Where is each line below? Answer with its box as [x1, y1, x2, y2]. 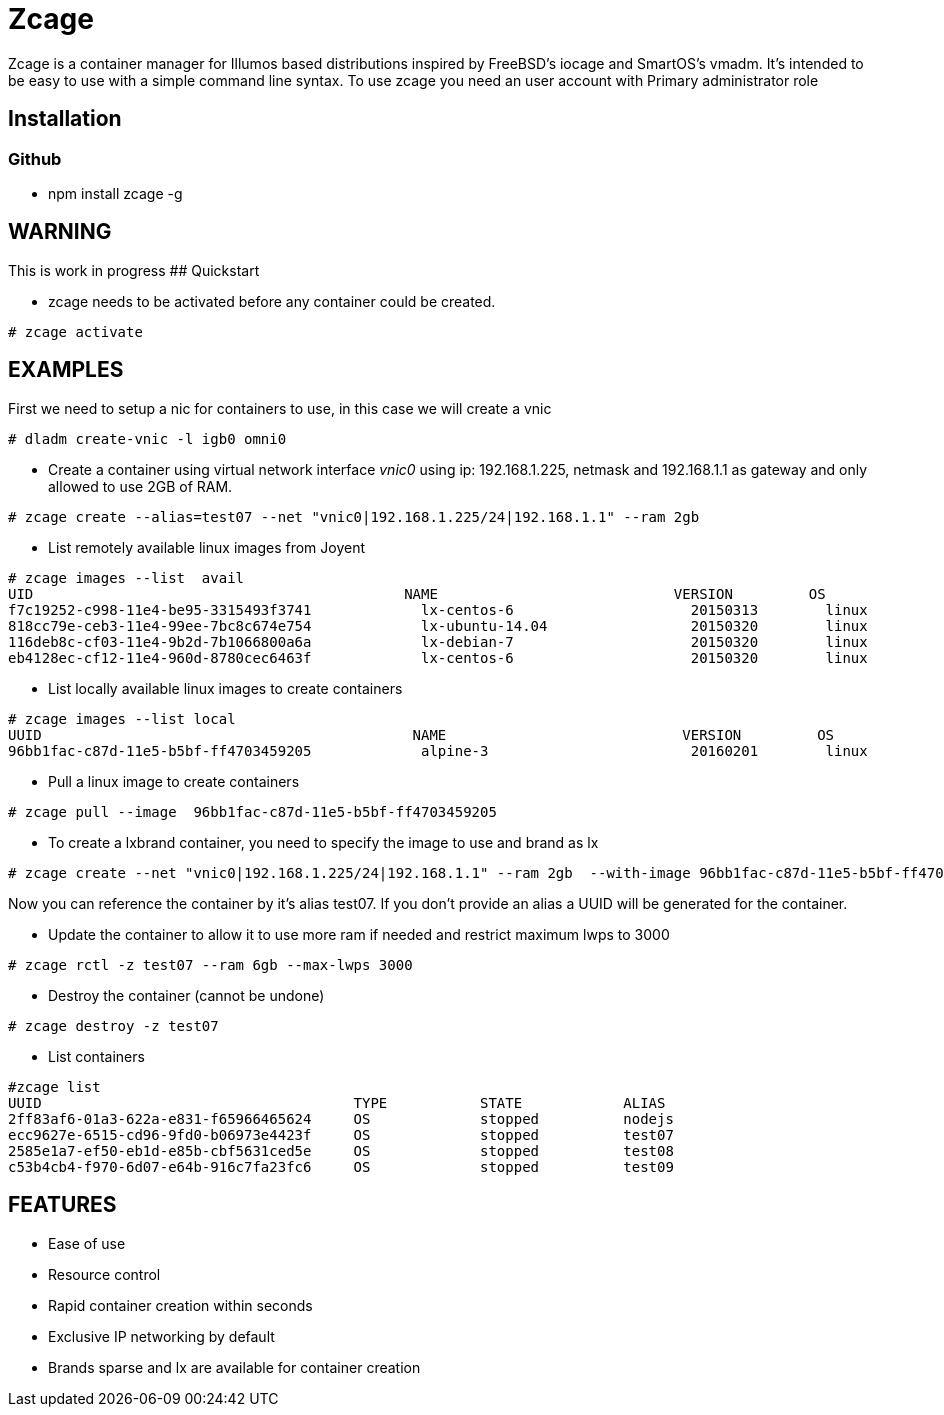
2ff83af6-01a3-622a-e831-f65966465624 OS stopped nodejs [8, 1110, 674, 1127]
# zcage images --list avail [8, 569, 245, 586]
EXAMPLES [8, 357, 124, 383]
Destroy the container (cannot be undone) [48, 986, 325, 1004]
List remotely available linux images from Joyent [48, 538, 366, 556]
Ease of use [48, 1234, 126, 1252]
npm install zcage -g [48, 184, 183, 202]
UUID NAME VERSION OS [8, 726, 835, 743]
